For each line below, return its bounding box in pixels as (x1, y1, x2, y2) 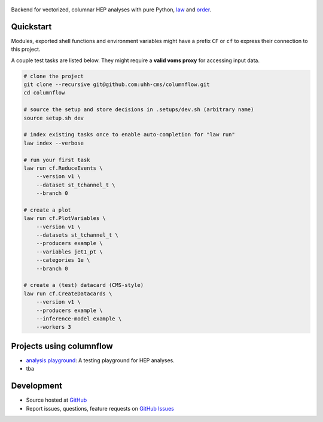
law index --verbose (23, 139, 84, 146)
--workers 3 (36, 323, 72, 331)
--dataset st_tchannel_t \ (36, 181, 116, 188)
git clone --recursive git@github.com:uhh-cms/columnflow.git (23, 81, 210, 88)
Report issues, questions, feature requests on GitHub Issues (26, 405, 175, 412)
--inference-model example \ (36, 316, 122, 322)
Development (11, 381, 63, 391)
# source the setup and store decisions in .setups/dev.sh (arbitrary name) (23, 106, 254, 113)
